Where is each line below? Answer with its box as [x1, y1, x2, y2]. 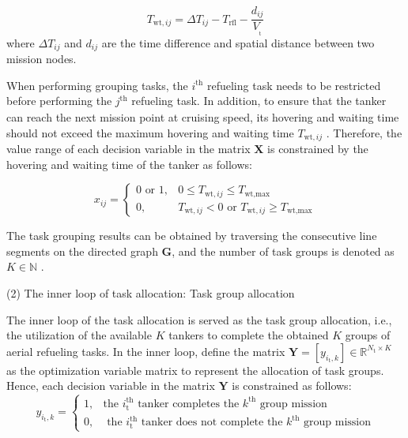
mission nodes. [6, 51, 77, 67]
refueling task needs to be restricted [206, 77, 381, 93]
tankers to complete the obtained [168, 327, 329, 343]
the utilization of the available [6, 327, 152, 343]
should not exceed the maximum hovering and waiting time [6, 124, 294, 140]
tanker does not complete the [141, 417, 283, 429]
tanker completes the [138, 398, 240, 410]
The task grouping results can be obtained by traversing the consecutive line [6, 227, 377, 244]
